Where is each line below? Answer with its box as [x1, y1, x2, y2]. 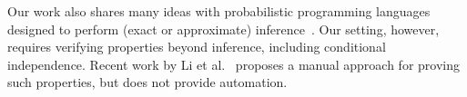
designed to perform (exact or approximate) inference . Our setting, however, [7, 19, 440, 38]
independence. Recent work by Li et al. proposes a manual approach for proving [7, 54, 460, 73]
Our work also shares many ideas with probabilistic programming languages [7, 2, 431, 20]
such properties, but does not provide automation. [7, 73, 288, 92]
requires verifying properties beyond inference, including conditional [7, 37, 386, 56]
